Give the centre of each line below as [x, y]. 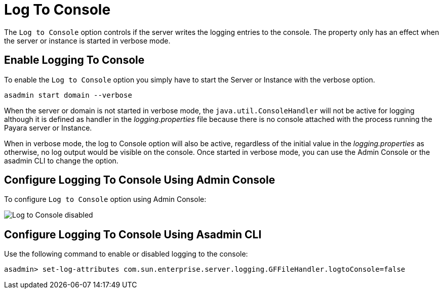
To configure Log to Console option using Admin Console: [105, 199]
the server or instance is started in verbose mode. [87, 40]
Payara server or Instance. [48, 128]
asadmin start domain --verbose [68, 95]
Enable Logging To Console [74, 60]
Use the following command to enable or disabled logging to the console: [126, 254]
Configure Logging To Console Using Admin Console [140, 180]
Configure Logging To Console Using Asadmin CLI [133, 234]
